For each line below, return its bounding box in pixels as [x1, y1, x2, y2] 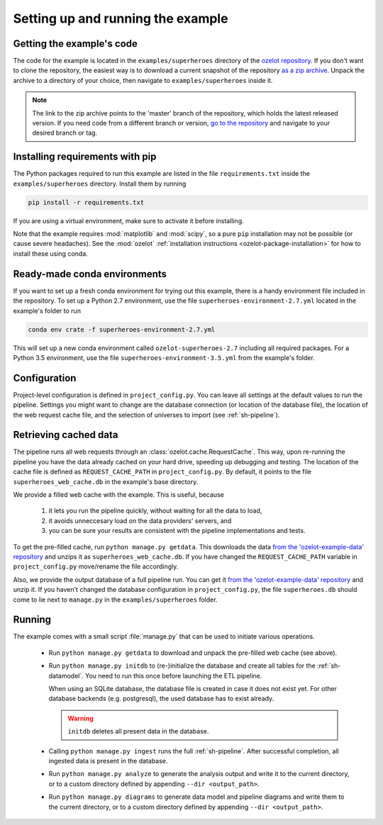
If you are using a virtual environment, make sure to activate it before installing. [13, 216, 244, 225]
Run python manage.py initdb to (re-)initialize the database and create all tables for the [48, 661, 316, 670]
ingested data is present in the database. [48, 756, 168, 765]
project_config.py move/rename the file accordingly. [13, 562, 179, 571]
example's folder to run [13, 306, 82, 315]
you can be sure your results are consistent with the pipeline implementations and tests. [48, 527, 306, 535]
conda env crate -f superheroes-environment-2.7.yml [28, 325, 216, 333]
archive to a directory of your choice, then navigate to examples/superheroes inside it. [13, 76, 273, 84]
